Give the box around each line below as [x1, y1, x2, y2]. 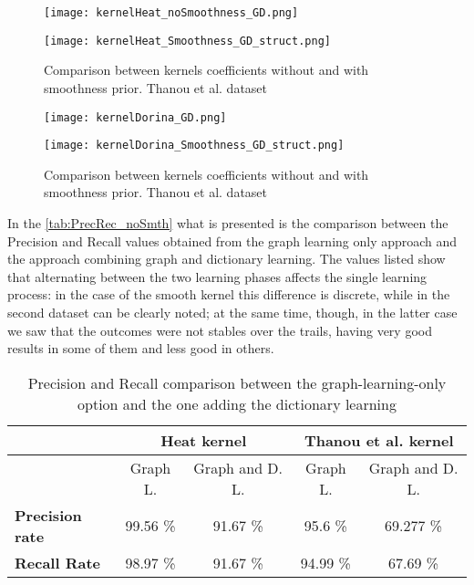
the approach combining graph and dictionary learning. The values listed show [7, 249, 446, 268]
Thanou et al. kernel [304, 429, 454, 451]
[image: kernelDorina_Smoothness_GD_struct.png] [44, 139, 345, 152]
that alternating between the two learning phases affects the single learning [7, 266, 428, 286]
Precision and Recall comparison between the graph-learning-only [27, 371, 447, 393]
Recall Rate [15, 551, 101, 573]
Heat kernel [160, 429, 247, 451]
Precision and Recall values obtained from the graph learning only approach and [7, 231, 458, 250]
